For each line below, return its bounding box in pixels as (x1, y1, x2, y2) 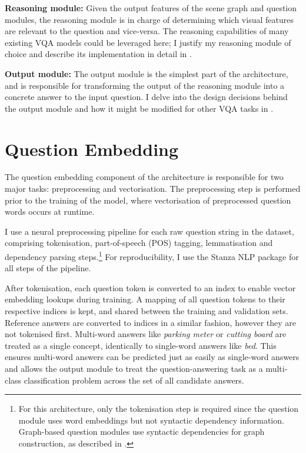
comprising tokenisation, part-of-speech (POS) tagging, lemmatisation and (5, 237, 273, 249)
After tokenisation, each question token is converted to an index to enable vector (5, 281, 296, 294)
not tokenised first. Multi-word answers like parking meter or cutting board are (5, 328, 287, 340)
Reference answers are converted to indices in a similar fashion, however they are (5, 316, 297, 328)
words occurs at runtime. (5, 205, 95, 218)
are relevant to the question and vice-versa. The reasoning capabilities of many (5, 25, 289, 37)
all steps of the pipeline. (5, 262, 91, 274)
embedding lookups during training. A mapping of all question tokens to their (5, 293, 285, 305)
